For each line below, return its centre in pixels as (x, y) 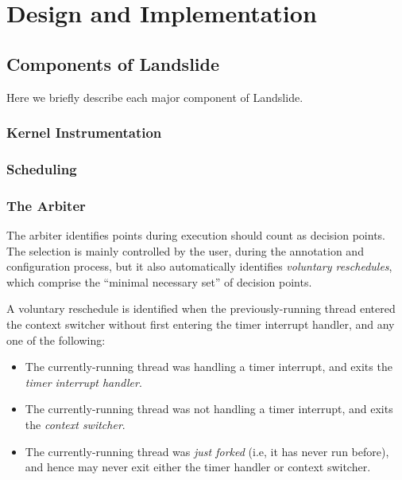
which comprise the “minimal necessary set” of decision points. (159, 281)
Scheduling (42, 168)
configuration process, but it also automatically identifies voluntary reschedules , (199, 266)
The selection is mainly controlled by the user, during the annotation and (185, 250)
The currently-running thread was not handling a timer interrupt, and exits (209, 409)
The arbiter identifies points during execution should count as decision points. (196, 235)
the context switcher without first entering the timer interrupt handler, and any (201, 324)
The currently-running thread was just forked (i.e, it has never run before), (207, 451)
